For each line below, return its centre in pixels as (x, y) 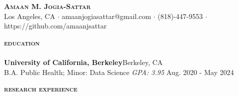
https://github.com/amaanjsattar (55, 26)
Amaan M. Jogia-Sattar (47, 6)
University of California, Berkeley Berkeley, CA (83, 62)
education (22, 42)
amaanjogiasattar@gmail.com (106, 16)
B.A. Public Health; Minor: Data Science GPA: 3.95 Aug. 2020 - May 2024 (119, 72)
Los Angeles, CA (30, 16)
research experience (41, 89)
